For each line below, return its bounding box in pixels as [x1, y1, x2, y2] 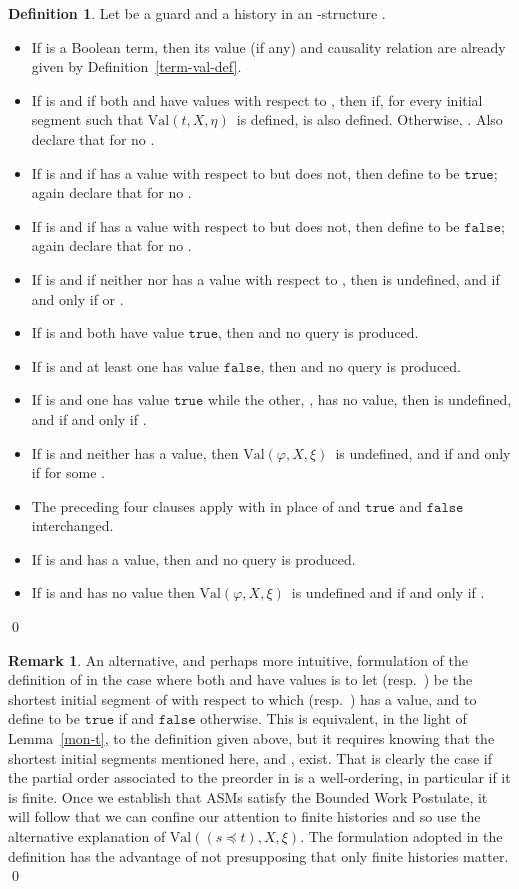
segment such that [31, 109, 144, 130]
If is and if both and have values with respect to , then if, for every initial [31, 89, 483, 110]
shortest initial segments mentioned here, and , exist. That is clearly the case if [8, 747, 492, 768]
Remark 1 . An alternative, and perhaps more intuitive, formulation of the [8, 649, 468, 670]
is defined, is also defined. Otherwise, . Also [236, 109, 503, 130]
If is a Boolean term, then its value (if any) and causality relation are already [31, 36, 506, 57]
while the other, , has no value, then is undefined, [207, 389, 512, 410]
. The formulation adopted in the [300, 826, 503, 846]
